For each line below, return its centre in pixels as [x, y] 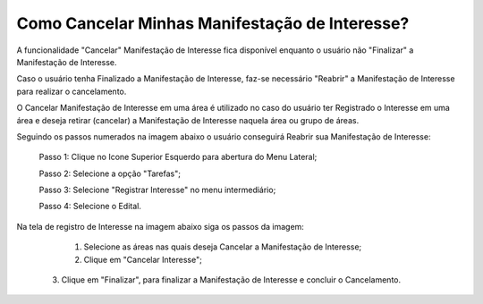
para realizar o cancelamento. [72, 91]
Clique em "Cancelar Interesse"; [143, 259]
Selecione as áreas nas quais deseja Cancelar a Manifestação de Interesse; [223, 247]
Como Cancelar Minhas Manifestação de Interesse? [213, 23]
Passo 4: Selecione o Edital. [90, 207]
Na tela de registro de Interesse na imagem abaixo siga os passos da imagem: [160, 226]
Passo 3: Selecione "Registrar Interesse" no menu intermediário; [157, 190]
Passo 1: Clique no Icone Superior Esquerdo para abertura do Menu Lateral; [178, 157]
